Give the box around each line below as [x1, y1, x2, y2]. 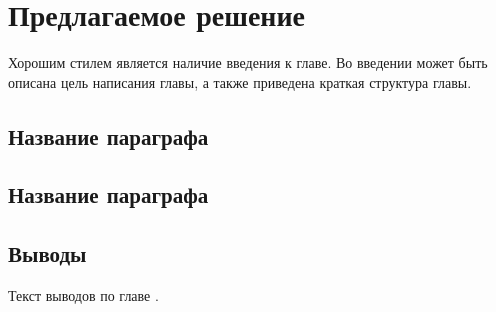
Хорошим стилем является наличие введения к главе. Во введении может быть [8, 52, 488, 73]
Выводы [8, 238, 87, 269]
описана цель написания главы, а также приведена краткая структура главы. [8, 71, 472, 92]
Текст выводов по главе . [8, 285, 159, 306]
